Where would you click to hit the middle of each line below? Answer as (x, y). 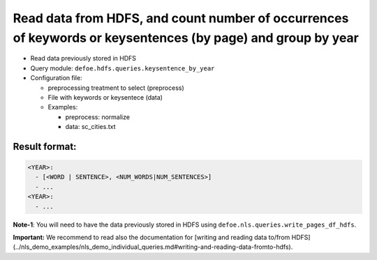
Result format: (45, 146)
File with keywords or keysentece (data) (105, 97)
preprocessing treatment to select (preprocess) (116, 88)
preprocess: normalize (98, 117)
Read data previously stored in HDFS (83, 59)
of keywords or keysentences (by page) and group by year (186, 38)
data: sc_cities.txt (90, 127)
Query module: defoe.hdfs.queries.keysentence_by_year (123, 68)
